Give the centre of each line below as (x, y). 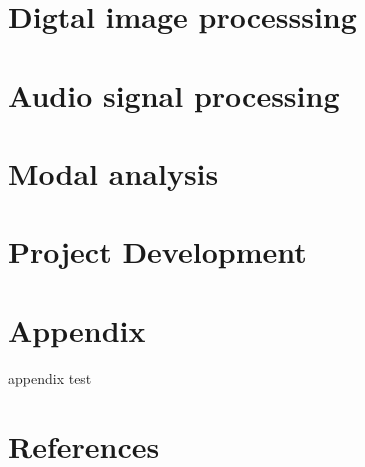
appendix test (50, 377)
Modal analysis (113, 172)
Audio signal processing (174, 94)
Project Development (157, 251)
